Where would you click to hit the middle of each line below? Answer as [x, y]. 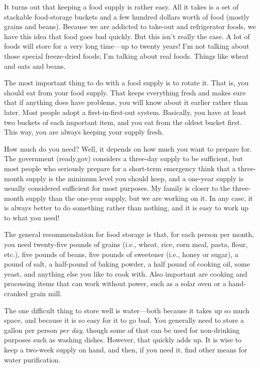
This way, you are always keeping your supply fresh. [84, 132]
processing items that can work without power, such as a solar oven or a [115, 283]
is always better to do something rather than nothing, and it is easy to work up [126, 208]
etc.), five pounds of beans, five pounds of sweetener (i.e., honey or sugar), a [121, 254]
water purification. [32, 359]
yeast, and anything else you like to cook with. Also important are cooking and [126, 273]
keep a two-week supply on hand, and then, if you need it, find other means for [126, 349]
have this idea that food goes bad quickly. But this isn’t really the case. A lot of [127, 36]
